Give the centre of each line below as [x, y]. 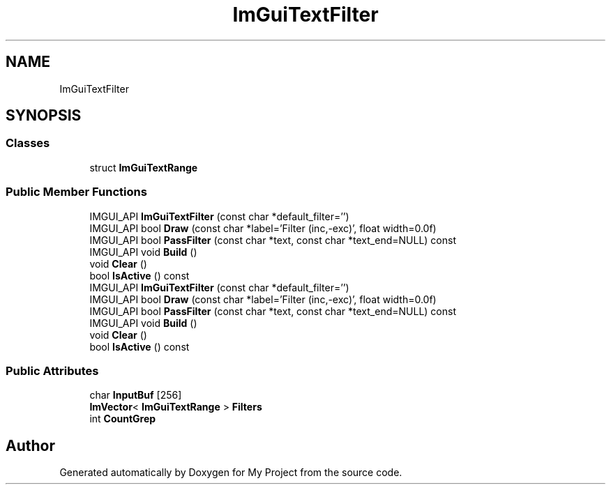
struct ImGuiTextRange [144, 167]
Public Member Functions [76, 192]
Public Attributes [52, 370]
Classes [28, 143]
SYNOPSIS [44, 116]
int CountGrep [123, 419]
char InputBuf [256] [136, 395]
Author [30, 445]
